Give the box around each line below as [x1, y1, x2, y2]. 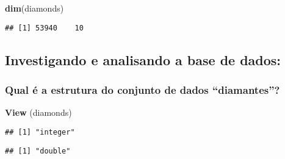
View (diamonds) [5, 106, 72, 119]
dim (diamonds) [5, 2, 64, 14]
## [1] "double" [5, 146, 71, 155]
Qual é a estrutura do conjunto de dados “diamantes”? [5, 82, 280, 97]
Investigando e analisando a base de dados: [5, 50, 281, 69]
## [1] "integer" [5, 127, 75, 136]
